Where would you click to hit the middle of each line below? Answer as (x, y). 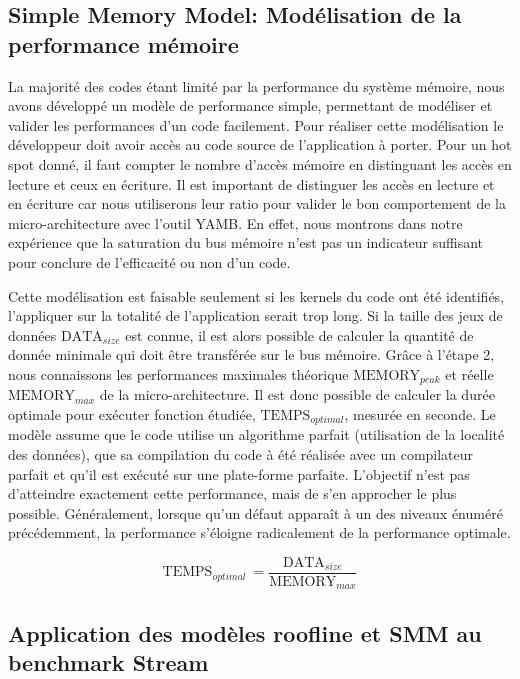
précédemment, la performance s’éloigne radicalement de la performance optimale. (259, 532)
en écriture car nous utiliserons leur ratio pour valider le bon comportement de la (257, 203)
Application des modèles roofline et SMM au (245, 632)
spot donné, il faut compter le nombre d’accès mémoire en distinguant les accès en (260, 163)
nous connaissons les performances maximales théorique (178, 373)
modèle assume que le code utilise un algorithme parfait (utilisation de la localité (256, 434)
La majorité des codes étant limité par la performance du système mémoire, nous (256, 85)
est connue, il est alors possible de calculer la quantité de (299, 334)
